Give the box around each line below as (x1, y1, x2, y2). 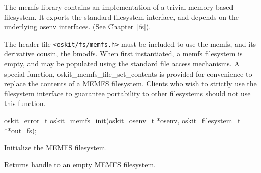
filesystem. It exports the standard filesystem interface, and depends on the (4, 11, 239, 22)
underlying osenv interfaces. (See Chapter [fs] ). (4, 21, 151, 32)
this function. (4, 98, 46, 109)
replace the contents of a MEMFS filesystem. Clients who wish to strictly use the (4, 78, 257, 89)
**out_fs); (4, 125, 37, 135)
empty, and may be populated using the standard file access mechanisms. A (4, 58, 240, 69)
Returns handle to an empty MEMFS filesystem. (4, 159, 156, 169)
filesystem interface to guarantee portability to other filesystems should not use (4, 88, 251, 98)
